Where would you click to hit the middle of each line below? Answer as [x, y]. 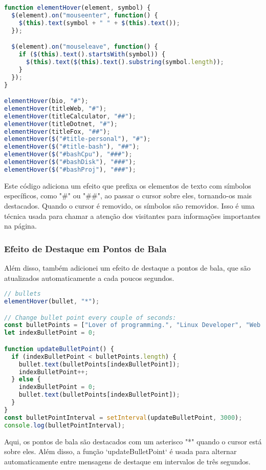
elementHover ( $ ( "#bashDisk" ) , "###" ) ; [70, 162]
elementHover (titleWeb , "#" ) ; [56, 108]
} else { [26, 380]
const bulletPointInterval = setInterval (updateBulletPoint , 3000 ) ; [123, 417]
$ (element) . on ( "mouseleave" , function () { [85, 47]
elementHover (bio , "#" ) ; [46, 101]
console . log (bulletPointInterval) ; [65, 425]
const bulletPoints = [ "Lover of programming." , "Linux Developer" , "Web [132, 325]
